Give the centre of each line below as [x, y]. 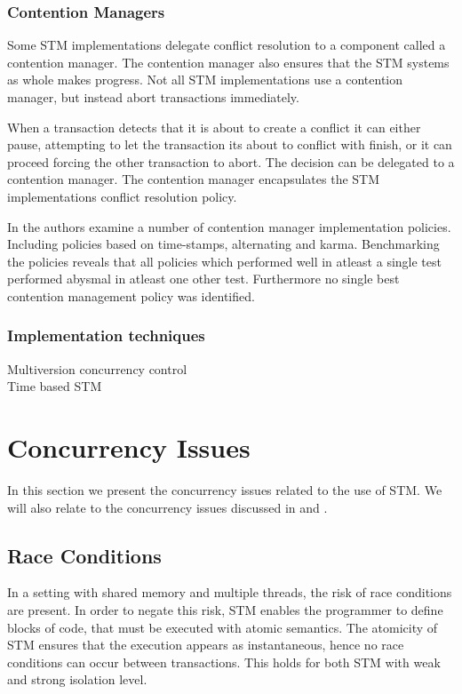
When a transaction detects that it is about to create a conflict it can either [214, 127]
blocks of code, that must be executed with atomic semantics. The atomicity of [223, 627]
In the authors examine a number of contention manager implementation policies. [229, 226]
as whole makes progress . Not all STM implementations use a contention [205, 80]
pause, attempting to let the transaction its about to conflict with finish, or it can [230, 144]
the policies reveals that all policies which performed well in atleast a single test [224, 261]
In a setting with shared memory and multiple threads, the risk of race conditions [230, 592]
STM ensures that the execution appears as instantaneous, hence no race [206, 645]
